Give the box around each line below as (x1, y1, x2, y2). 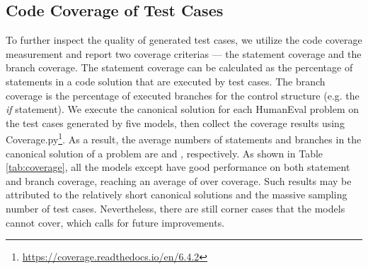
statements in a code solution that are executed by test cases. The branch (6, 73, 326, 88)
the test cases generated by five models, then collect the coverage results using (6, 115, 345, 130)
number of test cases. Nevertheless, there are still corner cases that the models (6, 201, 345, 215)
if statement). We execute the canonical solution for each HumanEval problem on (6, 102, 360, 116)
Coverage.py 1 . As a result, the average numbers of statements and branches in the (6, 130, 362, 147)
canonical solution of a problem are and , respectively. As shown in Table (6, 145, 323, 160)
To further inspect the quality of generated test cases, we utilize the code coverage (6, 32, 362, 47)
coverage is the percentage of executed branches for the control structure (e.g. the (6, 88, 360, 102)
